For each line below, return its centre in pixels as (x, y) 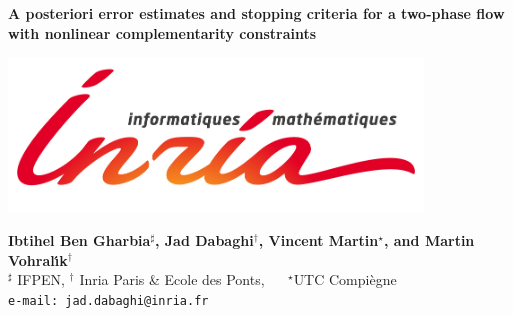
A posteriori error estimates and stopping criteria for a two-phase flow (256, 13)
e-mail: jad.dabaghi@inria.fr (108, 300)
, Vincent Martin (318, 239)
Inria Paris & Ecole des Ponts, (172, 279)
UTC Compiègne (345, 279)
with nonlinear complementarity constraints (162, 32)
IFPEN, (41, 279)
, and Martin (429, 239)
